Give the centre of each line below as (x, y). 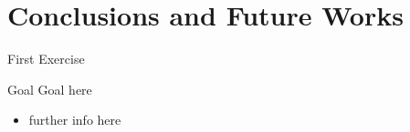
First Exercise (46, 59)
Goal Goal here (50, 89)
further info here (75, 120)
